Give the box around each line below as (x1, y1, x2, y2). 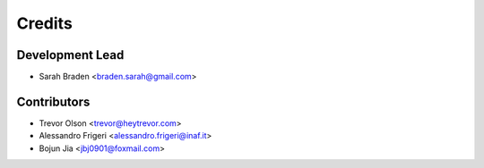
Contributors (16, 94, 91, 109)
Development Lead (16, 47, 125, 63)
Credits (16, 13, 73, 33)
